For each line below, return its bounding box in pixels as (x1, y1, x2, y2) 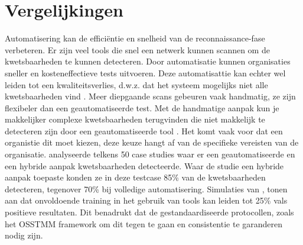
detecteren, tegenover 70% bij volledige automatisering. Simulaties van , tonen (5, 182, 288, 195)
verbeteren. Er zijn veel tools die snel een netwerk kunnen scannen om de (5, 43, 270, 56)
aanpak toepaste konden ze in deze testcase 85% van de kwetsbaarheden (5, 171, 266, 183)
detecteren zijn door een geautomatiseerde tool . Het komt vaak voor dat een (5, 124, 283, 137)
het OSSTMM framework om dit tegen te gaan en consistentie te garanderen (5, 217, 283, 230)
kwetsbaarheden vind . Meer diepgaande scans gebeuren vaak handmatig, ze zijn (5, 90, 296, 102)
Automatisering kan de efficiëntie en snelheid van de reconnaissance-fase (5, 32, 265, 44)
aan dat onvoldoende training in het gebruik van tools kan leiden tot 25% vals (5, 194, 288, 207)
